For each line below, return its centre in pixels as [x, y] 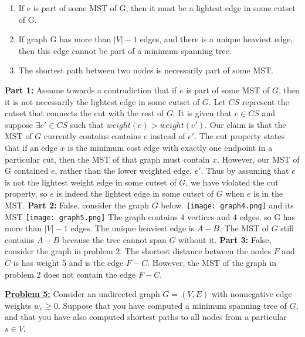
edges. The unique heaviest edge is [133, 228]
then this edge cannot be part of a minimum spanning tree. [125, 50]
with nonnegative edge [252, 294]
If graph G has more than [65, 39]
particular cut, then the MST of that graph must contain [107, 159]
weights [18, 305]
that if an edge [31, 147]
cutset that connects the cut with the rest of [84, 113]
